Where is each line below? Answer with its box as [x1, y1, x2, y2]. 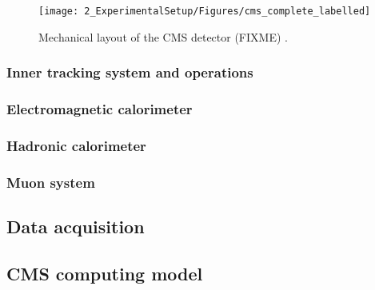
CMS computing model [6, 260, 203, 285]
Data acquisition [6, 214, 145, 239]
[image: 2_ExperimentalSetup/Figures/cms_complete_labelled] [38, 6, 371, 17]
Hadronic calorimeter [6, 135, 146, 155]
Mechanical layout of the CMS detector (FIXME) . [38, 28, 288, 45]
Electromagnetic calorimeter [6, 99, 193, 119]
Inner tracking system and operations [6, 62, 253, 82]
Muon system [6, 172, 95, 192]
